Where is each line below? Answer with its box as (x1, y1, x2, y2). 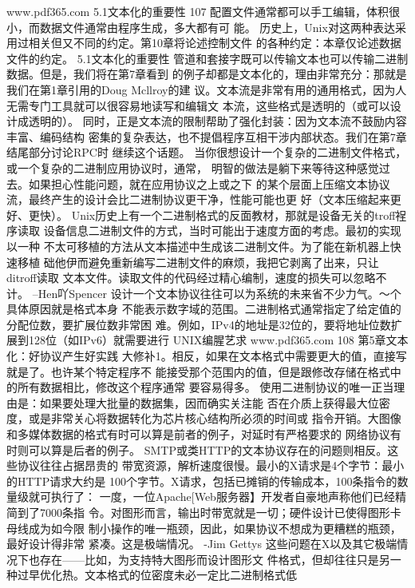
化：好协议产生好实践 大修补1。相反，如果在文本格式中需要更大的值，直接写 (6, 348, 407, 364)
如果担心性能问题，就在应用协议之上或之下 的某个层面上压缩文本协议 (28, 175, 390, 192)
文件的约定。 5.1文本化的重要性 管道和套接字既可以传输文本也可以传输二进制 (6, 50, 409, 66)
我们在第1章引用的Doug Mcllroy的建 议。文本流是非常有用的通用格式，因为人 (6, 81, 407, 97)
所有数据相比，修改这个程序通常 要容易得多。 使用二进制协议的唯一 (17, 379, 372, 395)
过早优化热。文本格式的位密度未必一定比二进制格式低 (17, 566, 297, 583)
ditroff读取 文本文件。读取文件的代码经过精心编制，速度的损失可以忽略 (6, 269, 376, 286)
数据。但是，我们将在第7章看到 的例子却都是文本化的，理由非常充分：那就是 (6, 66, 407, 82)
